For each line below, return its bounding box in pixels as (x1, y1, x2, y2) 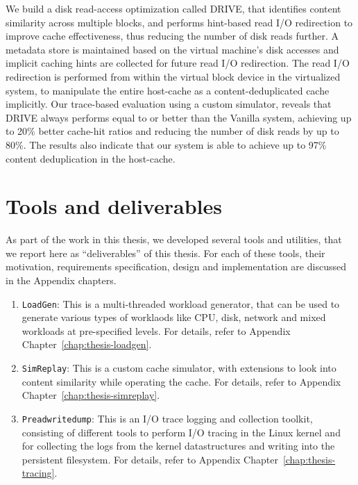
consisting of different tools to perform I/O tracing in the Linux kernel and (22, 425, 341, 439)
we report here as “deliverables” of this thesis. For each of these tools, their (6, 245, 325, 260)
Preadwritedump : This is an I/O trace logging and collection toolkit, (22, 411, 313, 425)
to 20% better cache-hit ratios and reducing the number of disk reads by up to (6, 124, 339, 138)
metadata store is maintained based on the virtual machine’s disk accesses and (6, 42, 339, 56)
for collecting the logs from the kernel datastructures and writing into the (22, 438, 335, 453)
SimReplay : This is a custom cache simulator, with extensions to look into (22, 361, 336, 375)
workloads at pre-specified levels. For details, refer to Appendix (22, 323, 291, 338)
